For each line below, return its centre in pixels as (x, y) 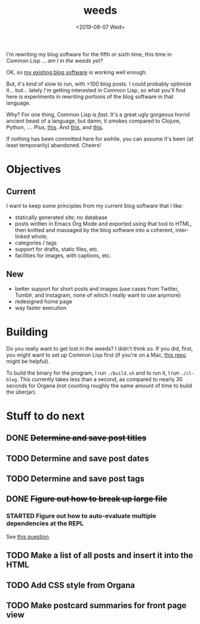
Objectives (34, 170)
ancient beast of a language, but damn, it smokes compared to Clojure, (93, 121)
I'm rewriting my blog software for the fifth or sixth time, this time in (89, 54)
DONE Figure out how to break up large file (87, 499)
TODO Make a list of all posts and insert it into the (100, 555)
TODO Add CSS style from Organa (71, 585)
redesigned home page (44, 301)
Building (27, 332)
